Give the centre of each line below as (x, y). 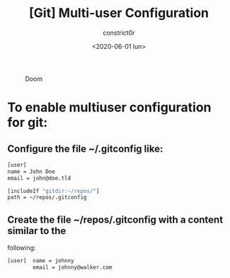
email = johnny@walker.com (73, 267)
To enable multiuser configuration (109, 107)
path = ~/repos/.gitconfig (47, 198)
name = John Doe (31, 172)
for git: (28, 123)
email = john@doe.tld (39, 178)
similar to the (37, 231)
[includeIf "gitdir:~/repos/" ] (53, 191)
